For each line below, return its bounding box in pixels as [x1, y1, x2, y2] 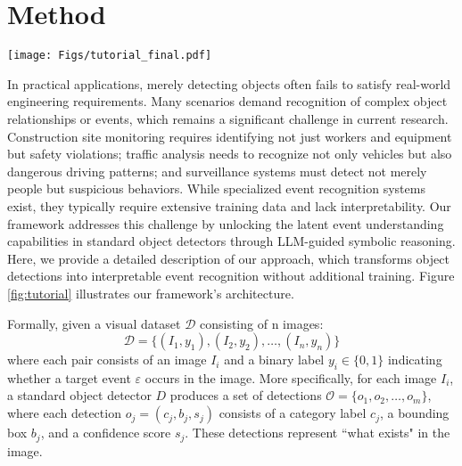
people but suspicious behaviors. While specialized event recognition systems [7, 179, 425, 198]
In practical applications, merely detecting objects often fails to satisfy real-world [7, 74, 451, 93]
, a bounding [379, 404, 450, 422]
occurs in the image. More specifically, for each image [144, 368, 437, 387]
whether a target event [7, 368, 131, 387]
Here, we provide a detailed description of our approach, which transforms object [7, 249, 450, 267]
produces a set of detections [169, 386, 322, 405]
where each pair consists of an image [7, 350, 207, 369]
